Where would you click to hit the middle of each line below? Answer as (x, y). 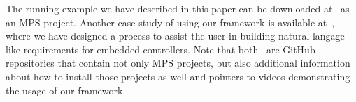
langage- (330, 36)
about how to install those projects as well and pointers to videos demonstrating (178, 76)
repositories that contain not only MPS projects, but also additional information (178, 63)
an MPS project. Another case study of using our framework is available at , (170, 22)
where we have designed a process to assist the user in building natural (158, 36)
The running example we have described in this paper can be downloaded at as (178, 8)
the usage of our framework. (66, 90)
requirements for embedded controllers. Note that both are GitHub (169, 49)
